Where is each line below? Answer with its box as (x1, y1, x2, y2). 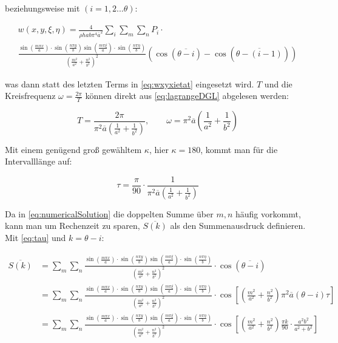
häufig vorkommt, (235, 207, 301, 220)
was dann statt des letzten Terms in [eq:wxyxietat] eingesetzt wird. (5, 77, 254, 90)
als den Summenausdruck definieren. (170, 219, 306, 232)
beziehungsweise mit (5, 2, 80, 14)
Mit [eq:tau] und (5, 231, 66, 243)
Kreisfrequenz (5, 89, 56, 102)
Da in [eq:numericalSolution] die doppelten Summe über (5, 207, 214, 220)
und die (264, 77, 292, 90)
